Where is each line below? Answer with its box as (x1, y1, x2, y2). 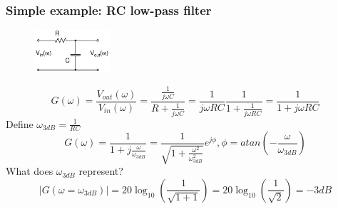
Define (6, 116, 34, 131)
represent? (78, 164, 123, 178)
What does (6, 164, 53, 178)
